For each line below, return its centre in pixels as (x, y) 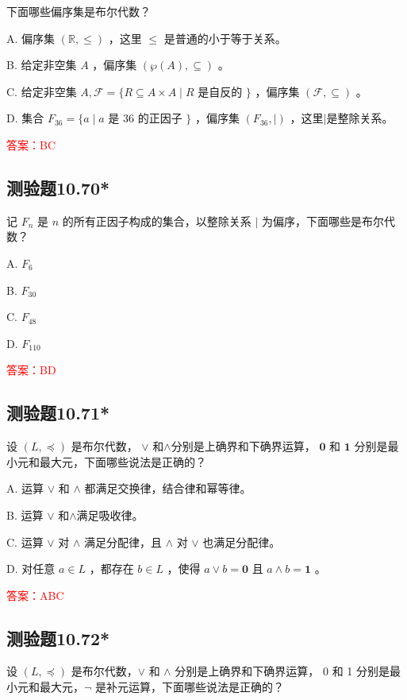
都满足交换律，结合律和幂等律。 (168, 488)
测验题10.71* (58, 413)
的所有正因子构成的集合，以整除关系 (157, 220)
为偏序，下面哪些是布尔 (323, 220)
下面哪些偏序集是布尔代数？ (79, 11)
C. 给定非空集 (42, 91)
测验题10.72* (58, 638)
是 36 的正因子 (145, 118)
